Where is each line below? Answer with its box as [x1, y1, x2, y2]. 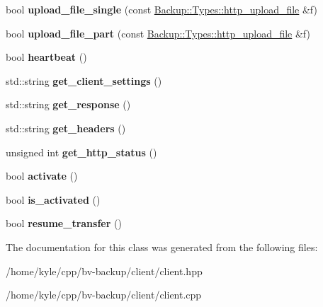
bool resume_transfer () [6, 216, 122, 231]
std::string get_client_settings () [6, 73, 162, 88]
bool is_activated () [6, 192, 101, 207]
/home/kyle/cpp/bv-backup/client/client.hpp [6, 263, 203, 278]
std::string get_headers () [6, 120, 126, 135]
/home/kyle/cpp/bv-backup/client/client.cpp [6, 287, 202, 302]
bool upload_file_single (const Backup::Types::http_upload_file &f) [6, 2, 317, 16]
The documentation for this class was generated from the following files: [6, 239, 318, 254]
